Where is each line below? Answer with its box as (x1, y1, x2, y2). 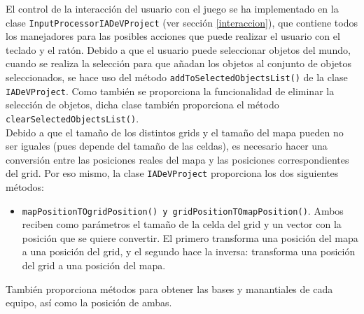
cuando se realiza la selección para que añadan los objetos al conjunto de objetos (6, 56, 351, 71)
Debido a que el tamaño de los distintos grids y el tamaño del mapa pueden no (6, 124, 344, 139)
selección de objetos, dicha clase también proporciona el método (6, 97, 279, 112)
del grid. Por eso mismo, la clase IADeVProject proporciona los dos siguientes (6, 166, 339, 180)
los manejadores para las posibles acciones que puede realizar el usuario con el (6, 29, 340, 43)
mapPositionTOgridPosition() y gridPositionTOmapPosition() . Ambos (22, 203, 344, 217)
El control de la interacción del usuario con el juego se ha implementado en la (6, 1, 339, 15)
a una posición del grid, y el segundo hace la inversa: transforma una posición (22, 244, 356, 259)
